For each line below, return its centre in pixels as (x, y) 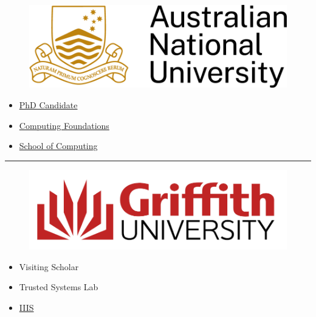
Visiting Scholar (49, 266)
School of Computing (58, 146)
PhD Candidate (48, 104)
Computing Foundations (64, 125)
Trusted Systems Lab (59, 287)
